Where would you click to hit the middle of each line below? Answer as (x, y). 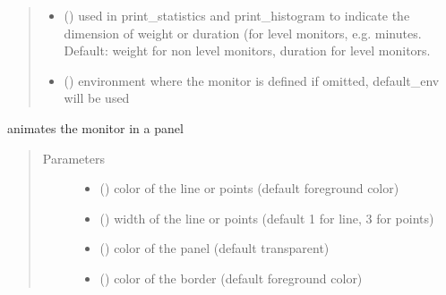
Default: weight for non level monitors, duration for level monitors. (247, 51)
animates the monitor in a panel (95, 127)
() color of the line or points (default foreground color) (249, 188)
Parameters (73, 158)
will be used (97, 98)
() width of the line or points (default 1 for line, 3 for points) (267, 218)
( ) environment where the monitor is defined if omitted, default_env (252, 80)
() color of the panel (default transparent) (214, 248)
